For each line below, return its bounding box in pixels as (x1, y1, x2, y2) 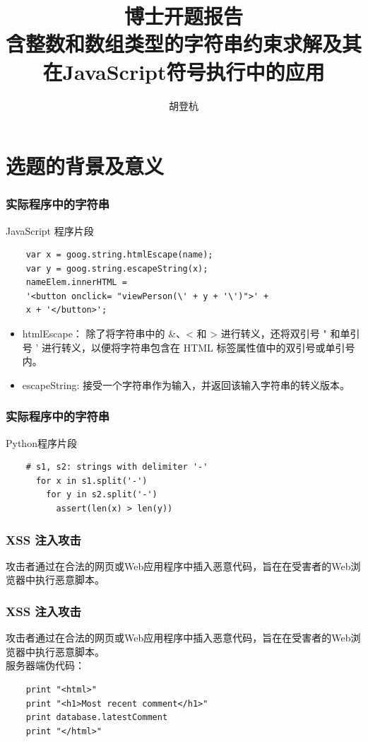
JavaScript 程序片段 (6, 223, 94, 238)
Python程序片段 (6, 435, 77, 450)
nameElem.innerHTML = (25, 277, 127, 288)
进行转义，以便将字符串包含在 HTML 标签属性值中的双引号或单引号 (42, 340, 355, 354)
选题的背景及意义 (6, 151, 165, 180)
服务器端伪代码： (6, 658, 85, 673)
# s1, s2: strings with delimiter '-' (25, 462, 208, 473)
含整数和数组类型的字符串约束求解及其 (6, 29, 362, 58)
